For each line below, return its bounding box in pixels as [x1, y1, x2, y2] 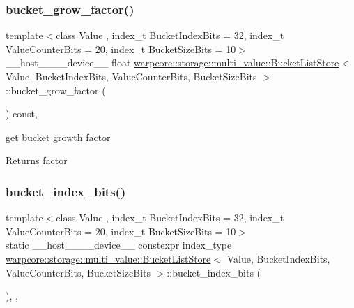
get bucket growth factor [6, 129, 111, 144]
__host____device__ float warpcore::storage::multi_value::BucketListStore [6, 55, 339, 70]
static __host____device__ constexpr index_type [6, 237, 232, 252]
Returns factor [6, 153, 68, 168]
